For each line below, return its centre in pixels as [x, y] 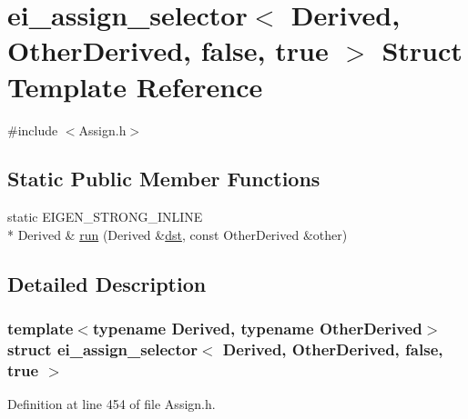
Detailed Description [107, 283]
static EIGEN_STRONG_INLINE [105, 217]
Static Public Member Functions [164, 179]
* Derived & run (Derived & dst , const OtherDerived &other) [178, 234]
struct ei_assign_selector [102, 349]
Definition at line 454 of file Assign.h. [112, 404]
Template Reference [135, 86]
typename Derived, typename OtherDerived [257, 329]
